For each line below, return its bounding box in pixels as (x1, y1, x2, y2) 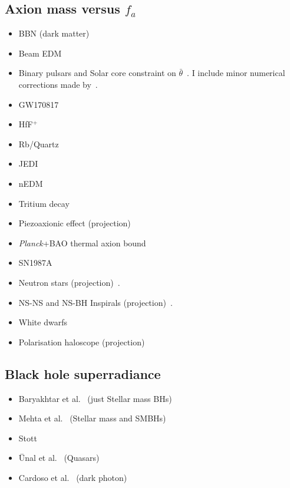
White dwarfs (18, 316, 67, 328)
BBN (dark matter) (18, 27, 90, 39)
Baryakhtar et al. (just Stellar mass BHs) (18, 392, 172, 404)
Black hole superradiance (5, 364, 161, 383)
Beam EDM (18, 47, 62, 59)
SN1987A (18, 256, 52, 269)
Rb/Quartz (18, 137, 59, 150)
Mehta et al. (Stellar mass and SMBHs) (18, 412, 166, 424)
